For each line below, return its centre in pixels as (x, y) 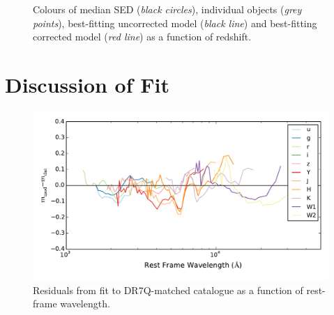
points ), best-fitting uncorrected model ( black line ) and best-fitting (175, 23)
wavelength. (85, 304)
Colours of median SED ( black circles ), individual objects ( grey (167, 9)
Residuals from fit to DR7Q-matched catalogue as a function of (168, 290)
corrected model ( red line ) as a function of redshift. (142, 37)
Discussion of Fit (87, 84)
